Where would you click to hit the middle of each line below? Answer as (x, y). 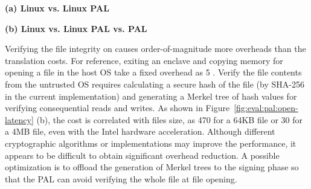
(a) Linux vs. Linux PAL (57, 8)
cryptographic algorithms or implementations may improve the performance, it (151, 143)
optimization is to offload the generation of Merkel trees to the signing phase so (152, 167)
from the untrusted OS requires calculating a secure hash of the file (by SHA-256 (155, 84)
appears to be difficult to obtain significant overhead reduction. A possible (142, 155)
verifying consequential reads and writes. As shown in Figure (117, 108)
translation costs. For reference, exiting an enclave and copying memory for (144, 60)
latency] (19, 119)
